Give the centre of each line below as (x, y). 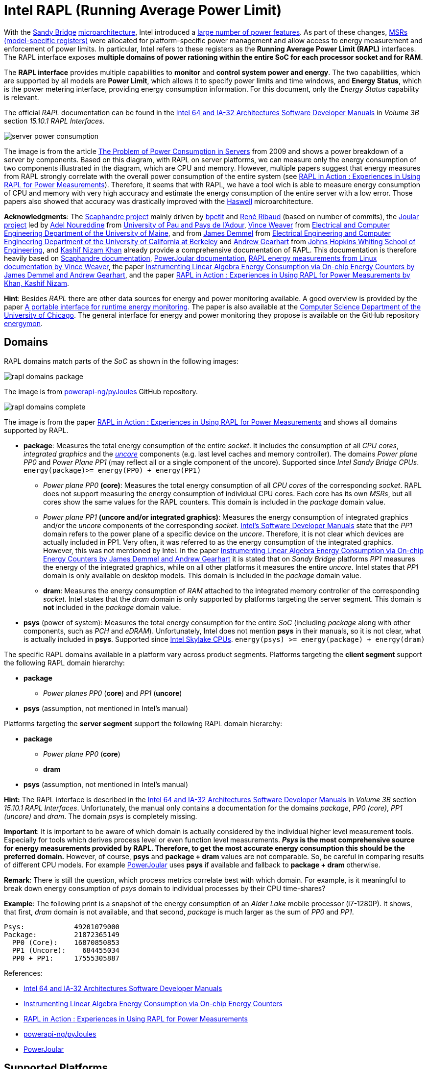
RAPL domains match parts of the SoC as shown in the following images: (121, 361)
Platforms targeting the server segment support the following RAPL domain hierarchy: (143, 723)
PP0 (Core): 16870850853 (66, 942)
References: (23, 973)
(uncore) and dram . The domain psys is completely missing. (101, 816)
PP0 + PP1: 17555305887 (66, 958)
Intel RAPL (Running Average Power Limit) (143, 10)
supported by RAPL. (36, 430)
